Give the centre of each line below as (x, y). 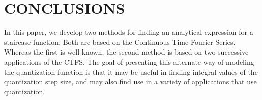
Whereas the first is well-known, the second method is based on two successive (126, 52)
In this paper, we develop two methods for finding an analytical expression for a (129, 32)
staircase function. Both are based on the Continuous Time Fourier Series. (120, 42)
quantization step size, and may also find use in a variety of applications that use (130, 82)
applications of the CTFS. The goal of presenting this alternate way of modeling (129, 61)
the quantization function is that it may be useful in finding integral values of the (131, 71)
